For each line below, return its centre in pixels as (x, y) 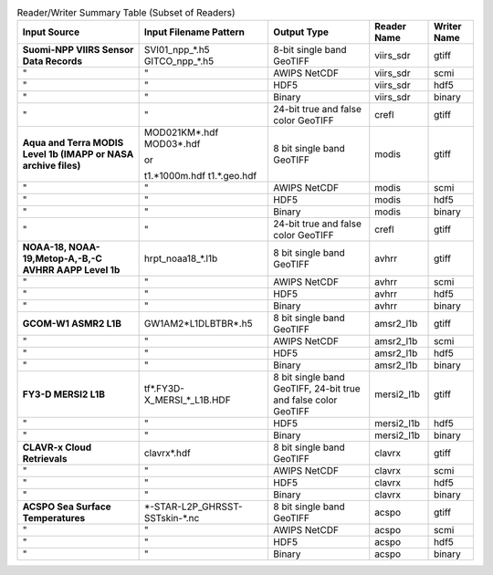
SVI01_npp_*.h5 (177, 50)
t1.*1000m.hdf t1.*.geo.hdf (200, 176)
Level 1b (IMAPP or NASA (78, 154)
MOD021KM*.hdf (181, 132)
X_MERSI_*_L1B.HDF (188, 400)
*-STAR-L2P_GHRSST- (193, 507)
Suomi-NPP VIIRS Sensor (78, 50)
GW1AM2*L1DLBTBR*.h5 (198, 324)
